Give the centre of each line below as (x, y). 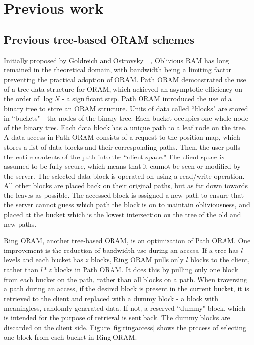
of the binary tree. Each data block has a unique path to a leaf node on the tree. (125, 127)
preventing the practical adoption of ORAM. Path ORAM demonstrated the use (125, 79)
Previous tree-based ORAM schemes (99, 39)
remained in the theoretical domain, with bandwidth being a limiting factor (118, 70)
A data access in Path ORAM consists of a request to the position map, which (122, 137)
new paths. (20, 224)
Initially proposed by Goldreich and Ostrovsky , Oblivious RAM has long (117, 60)
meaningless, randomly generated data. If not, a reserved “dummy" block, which (125, 308)
